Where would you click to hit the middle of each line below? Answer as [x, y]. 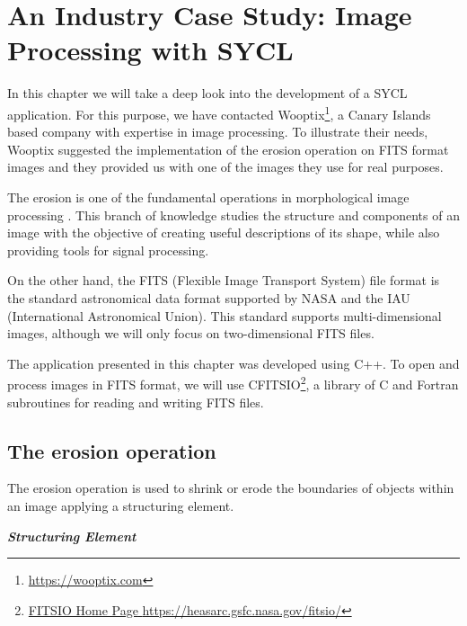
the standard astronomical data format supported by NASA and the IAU [209, 297]
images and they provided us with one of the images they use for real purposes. [225, 167]
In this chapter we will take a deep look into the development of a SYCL [207, 93]
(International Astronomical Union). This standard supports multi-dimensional [225, 315]
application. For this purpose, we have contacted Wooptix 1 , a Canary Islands [219, 112]
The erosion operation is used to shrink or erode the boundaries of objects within [231, 488]
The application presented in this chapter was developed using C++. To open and [233, 363]
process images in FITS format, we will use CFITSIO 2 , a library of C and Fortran [233, 383]
